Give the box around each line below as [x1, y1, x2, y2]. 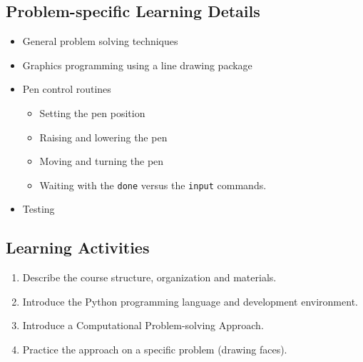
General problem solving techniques [22, 34, 178, 49]
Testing [22, 201, 55, 216]
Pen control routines [22, 81, 111, 96]
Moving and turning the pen [39, 154, 164, 169]
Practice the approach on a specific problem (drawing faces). [22, 342, 287, 356]
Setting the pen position [39, 105, 145, 120]
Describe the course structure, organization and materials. [22, 270, 277, 285]
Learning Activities [6, 236, 150, 258]
